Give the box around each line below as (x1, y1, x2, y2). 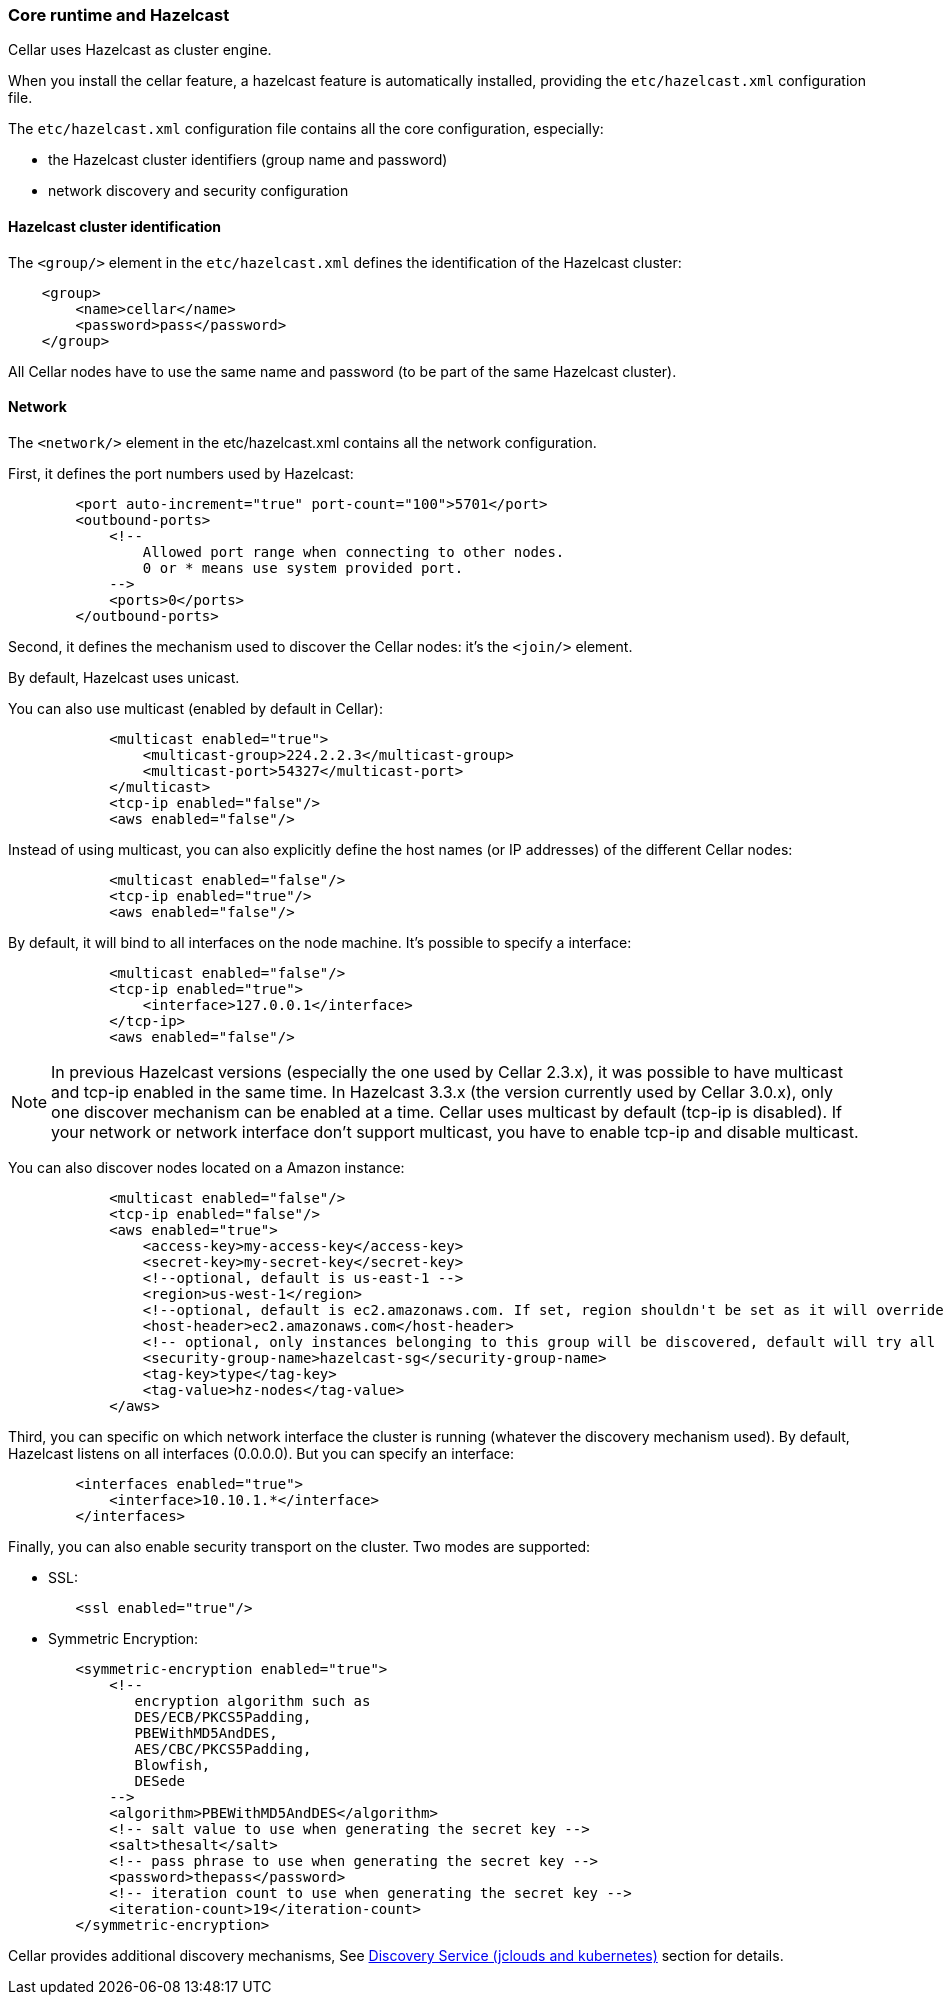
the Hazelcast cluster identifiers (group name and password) (48, 151, 448, 169)
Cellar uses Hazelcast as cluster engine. (8, 41, 272, 59)
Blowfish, (134, 1756, 211, 1773)
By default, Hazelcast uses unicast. (8, 668, 240, 686)
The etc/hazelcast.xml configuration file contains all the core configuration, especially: (8, 120, 604, 138)
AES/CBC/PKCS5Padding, (134, 1740, 312, 1757)
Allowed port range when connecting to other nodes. (142, 543, 565, 560)
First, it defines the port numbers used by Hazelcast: (8, 464, 354, 482)
